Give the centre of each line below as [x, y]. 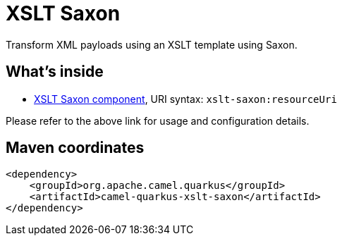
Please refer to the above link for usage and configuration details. [158, 121]
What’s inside [55, 72]
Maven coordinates [75, 148]
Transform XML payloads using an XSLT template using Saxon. [152, 44]
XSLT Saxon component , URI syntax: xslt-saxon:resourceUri [185, 99]
